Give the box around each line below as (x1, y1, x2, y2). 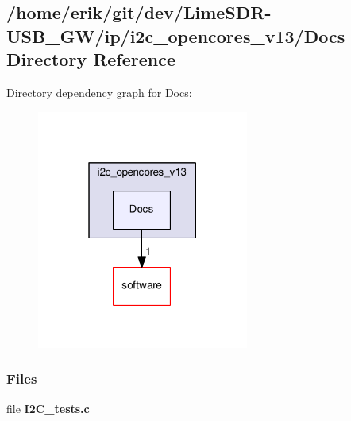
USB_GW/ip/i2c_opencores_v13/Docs (6, 23, 345, 48)
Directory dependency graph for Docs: (6, 83, 192, 100)
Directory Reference (6, 47, 176, 71)
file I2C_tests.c (6, 400, 90, 416)
